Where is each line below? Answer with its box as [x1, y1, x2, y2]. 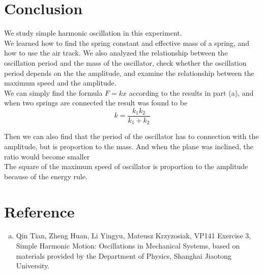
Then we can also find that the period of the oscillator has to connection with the [4, 131, 259, 142]
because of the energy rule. [4, 171, 87, 181]
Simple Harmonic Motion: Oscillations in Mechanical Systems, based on [16, 240, 240, 251]
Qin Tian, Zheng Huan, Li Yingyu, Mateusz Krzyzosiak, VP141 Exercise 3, [16, 230, 251, 241]
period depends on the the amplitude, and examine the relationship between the [4, 67, 254, 78]
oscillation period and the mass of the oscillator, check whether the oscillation [4, 57, 247, 68]
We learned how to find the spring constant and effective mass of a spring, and [4, 37, 249, 48]
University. [16, 260, 50, 271]
